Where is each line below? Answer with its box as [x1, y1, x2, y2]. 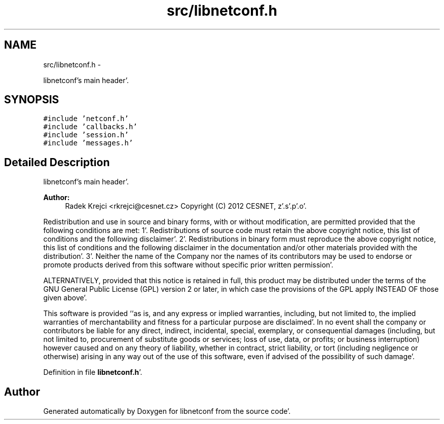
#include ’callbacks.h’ [43, 123, 137, 131]
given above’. [43, 293, 87, 302]
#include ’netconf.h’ [43, 114, 129, 123]
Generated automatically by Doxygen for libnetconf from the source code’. [43, 407, 291, 416]
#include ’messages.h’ [43, 139, 133, 147]
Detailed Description [4, 156, 110, 169]
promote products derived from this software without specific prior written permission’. [43, 260, 334, 269]
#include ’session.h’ [43, 131, 129, 139]
